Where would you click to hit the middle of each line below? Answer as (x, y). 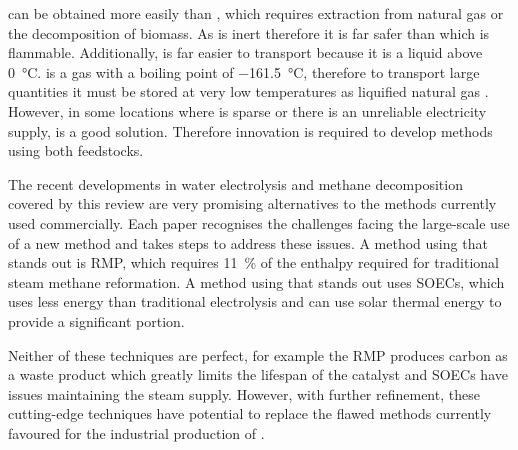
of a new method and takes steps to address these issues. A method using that (248, 242)
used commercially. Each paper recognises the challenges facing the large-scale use (259, 222)
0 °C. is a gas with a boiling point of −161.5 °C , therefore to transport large (244, 71)
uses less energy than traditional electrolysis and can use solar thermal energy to (255, 301)
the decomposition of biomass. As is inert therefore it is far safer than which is (249, 32)
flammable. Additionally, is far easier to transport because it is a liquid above (245, 52)
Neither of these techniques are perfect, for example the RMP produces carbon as (258, 354)
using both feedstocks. (76, 150)
